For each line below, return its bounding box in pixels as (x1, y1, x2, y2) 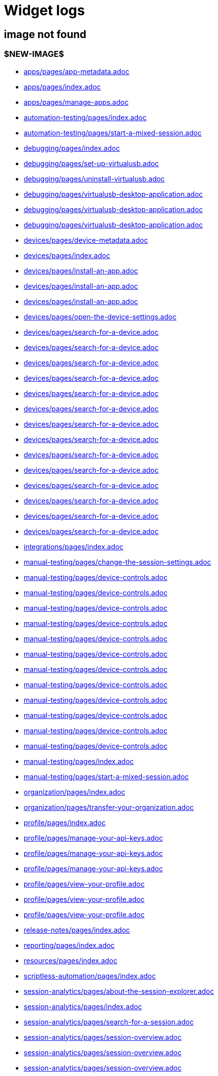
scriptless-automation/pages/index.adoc (24, 971, 156, 980)
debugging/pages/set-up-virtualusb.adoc (24, 159, 159, 168)
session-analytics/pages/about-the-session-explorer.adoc (24, 986, 214, 995)
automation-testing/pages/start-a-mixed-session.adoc (24, 128, 202, 137)
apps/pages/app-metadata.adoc (24, 67, 130, 76)
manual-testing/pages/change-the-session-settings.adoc (24, 557, 212, 566)
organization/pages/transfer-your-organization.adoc (24, 803, 194, 811)
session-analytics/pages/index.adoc (24, 1002, 142, 1011)
